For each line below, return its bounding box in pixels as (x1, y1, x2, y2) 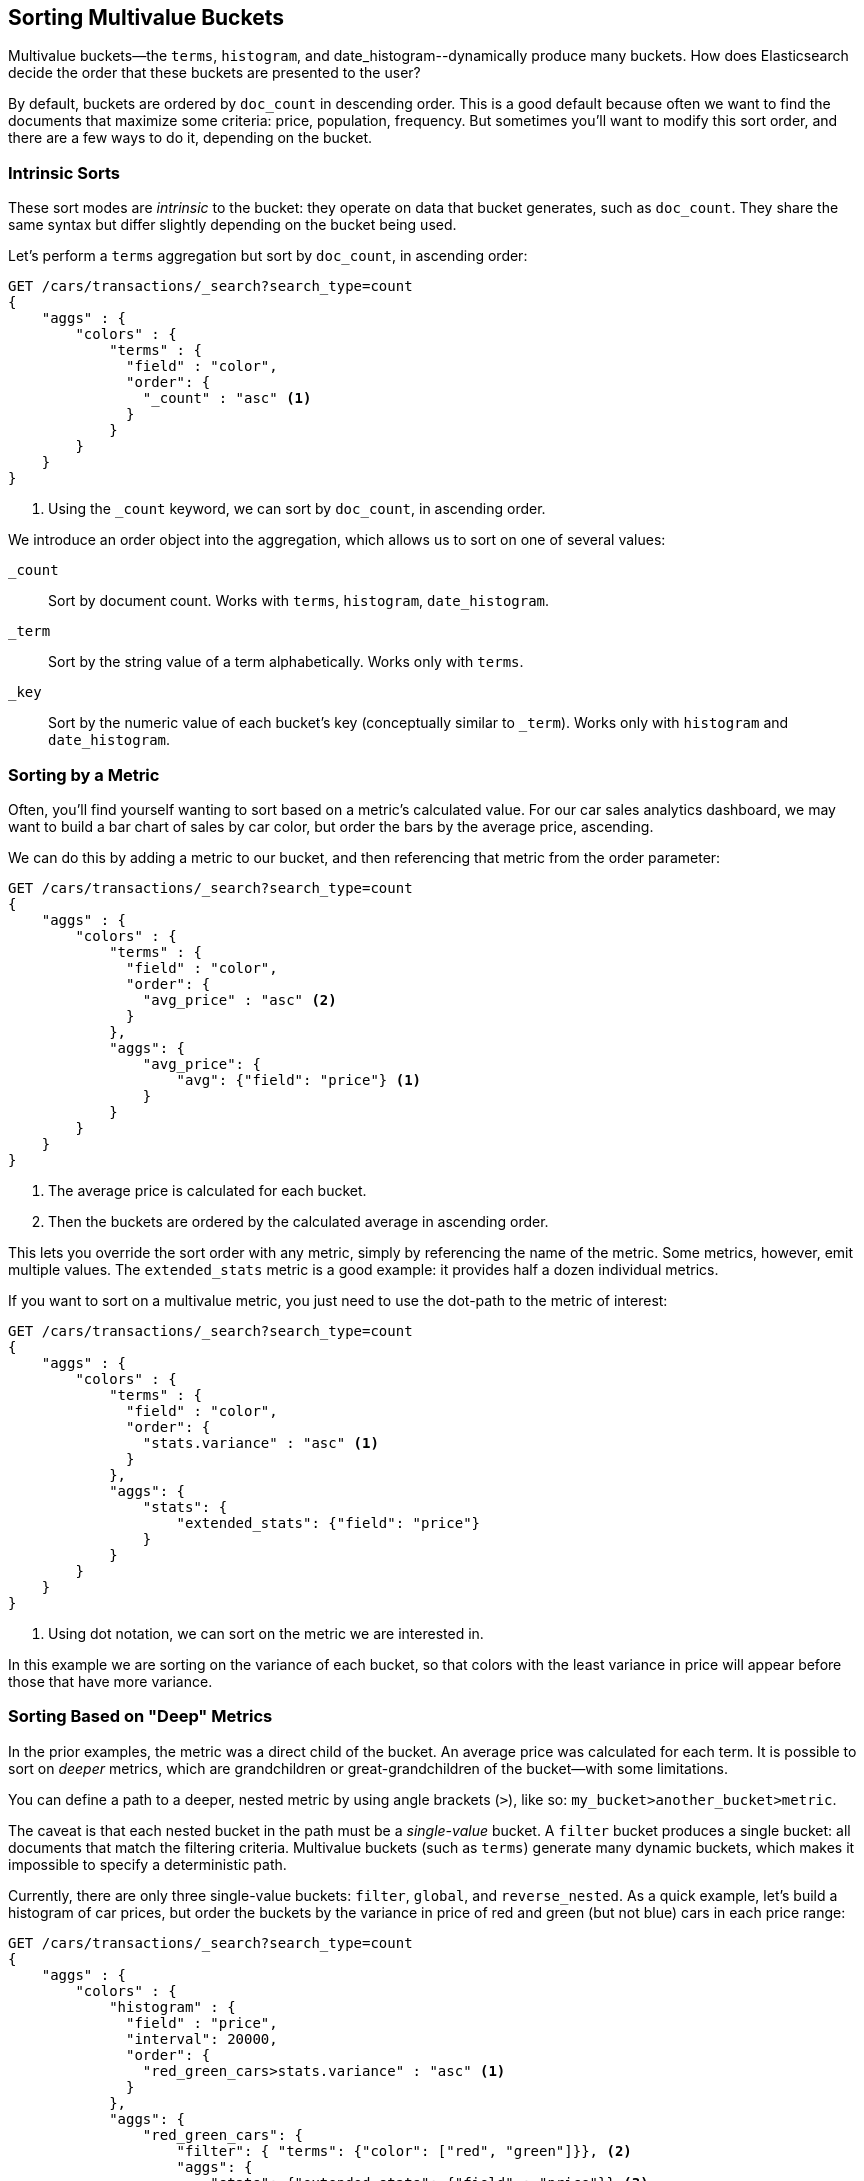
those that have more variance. (8, 1672, 213, 1690)
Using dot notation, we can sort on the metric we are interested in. (48, 1624, 484, 1642)
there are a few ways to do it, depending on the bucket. (8, 129, 373, 147)
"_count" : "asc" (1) (142, 390, 312, 407)
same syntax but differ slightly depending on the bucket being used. (8, 216, 457, 234)
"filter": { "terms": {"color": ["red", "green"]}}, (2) (176, 2142, 632, 2159)
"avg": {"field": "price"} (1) (176, 1071, 422, 1088)
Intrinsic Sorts (8, 162, 120, 183)
